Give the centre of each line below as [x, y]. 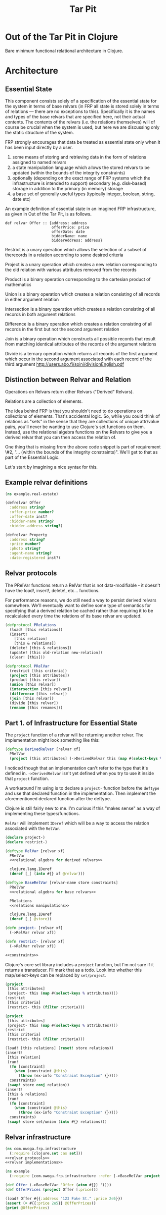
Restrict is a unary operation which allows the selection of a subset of [76, 249]
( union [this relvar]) [33, 685]
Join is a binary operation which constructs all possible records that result [80, 338]
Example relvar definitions [46, 482]
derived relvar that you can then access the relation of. [61, 437]
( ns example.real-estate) [32, 494]
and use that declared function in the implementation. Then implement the [81, 793]
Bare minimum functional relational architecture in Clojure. [64, 51]
